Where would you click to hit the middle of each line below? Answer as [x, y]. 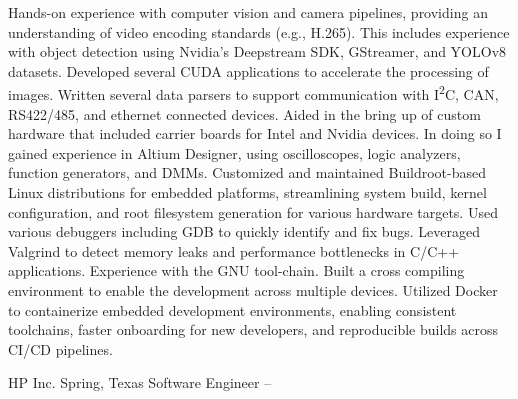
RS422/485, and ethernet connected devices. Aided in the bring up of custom [244, 113]
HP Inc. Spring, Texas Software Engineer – [140, 382]
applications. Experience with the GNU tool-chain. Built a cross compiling [236, 270]
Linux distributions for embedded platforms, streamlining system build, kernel [247, 192]
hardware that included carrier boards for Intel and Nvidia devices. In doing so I [255, 133]
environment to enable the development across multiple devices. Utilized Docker [253, 289]
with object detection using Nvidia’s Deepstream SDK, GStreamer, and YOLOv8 [257, 51]
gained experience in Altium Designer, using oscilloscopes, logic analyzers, [234, 152]
